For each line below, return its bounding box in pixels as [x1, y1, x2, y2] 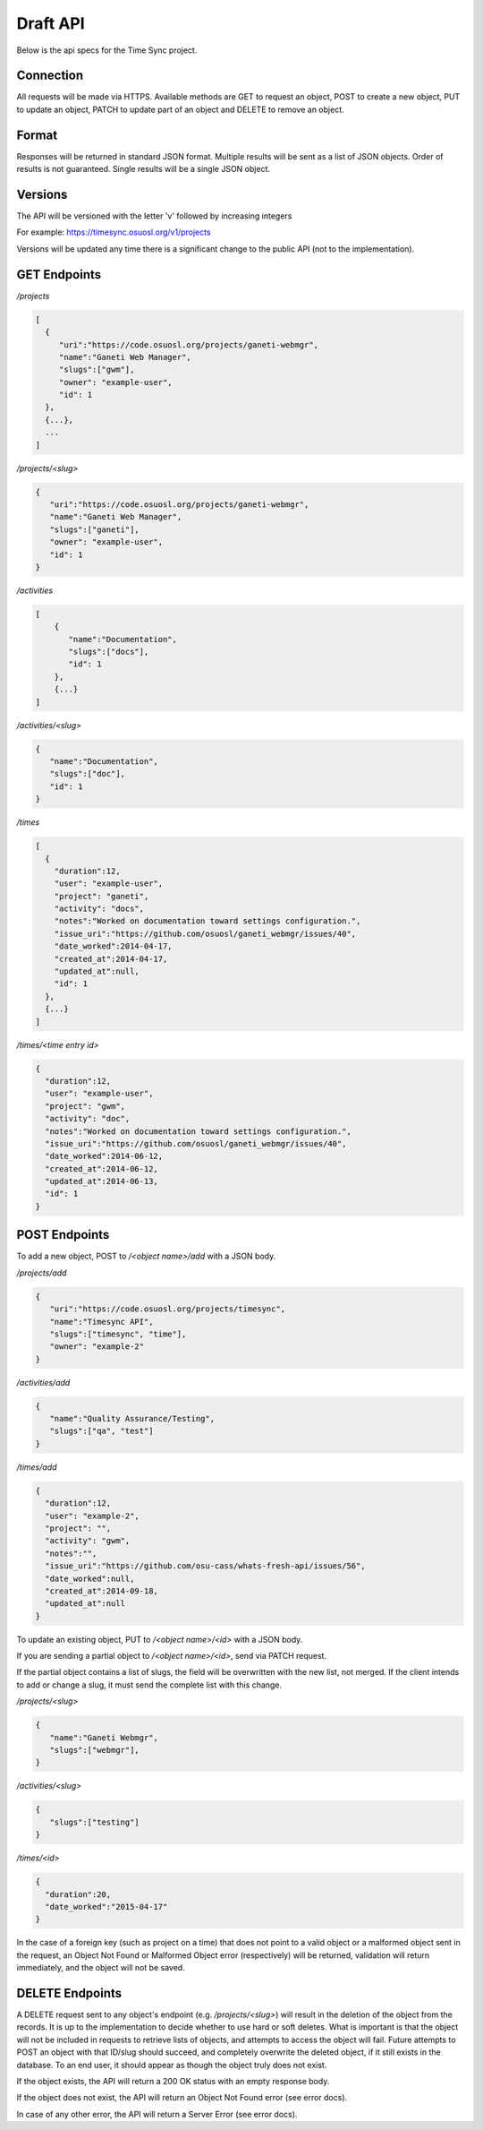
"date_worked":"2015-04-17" [45, 1902, 168, 1911]
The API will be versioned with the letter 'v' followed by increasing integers [16, 210, 292, 221]
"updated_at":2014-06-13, [45, 1176, 158, 1187]
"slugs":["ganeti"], [49, 524, 140, 535]
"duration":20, [45, 1889, 112, 1899]
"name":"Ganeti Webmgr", [49, 1732, 158, 1742]
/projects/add [16, 1267, 67, 1278]
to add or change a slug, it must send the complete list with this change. [16, 1679, 282, 1690]
